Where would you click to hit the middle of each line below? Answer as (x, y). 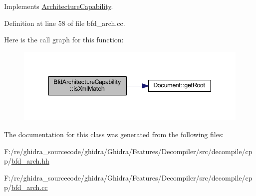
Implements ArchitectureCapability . (59, 6)
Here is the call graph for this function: (64, 40)
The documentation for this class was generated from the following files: (114, 134)
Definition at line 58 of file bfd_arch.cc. (65, 23)
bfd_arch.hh (30, 161)
